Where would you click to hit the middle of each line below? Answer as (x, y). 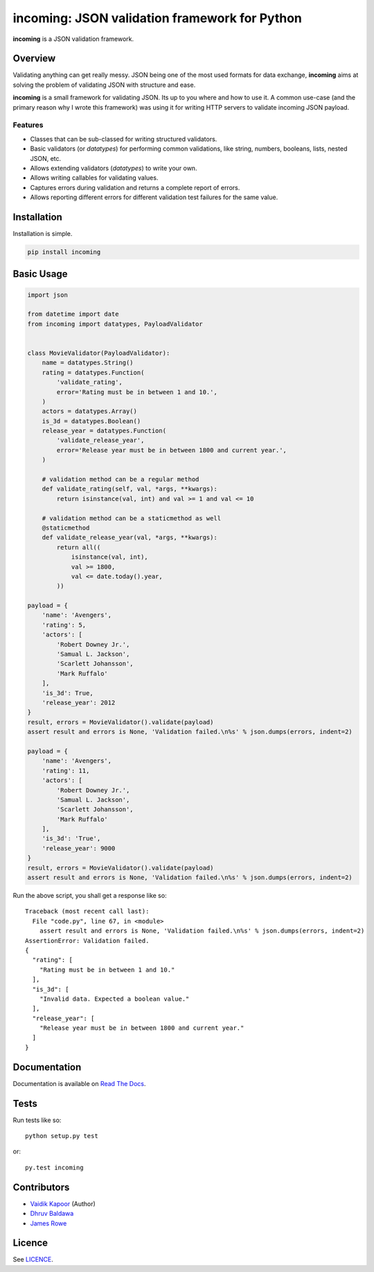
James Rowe (48, 1223)
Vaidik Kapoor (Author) (63, 1203)
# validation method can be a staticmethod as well (132, 518)
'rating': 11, (66, 771)
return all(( (79, 547)
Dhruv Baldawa (52, 1214)
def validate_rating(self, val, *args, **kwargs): (130, 489)
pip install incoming (64, 252)
